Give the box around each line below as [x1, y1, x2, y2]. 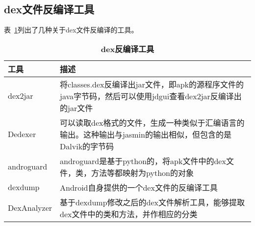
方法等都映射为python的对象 [91, 167, 194, 178]
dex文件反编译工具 [4, 1, 95, 17]
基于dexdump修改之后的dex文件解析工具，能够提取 [60, 196, 245, 208]
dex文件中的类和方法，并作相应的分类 [60, 208, 198, 220]
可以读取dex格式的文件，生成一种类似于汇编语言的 [60, 116, 245, 128]
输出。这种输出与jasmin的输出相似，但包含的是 [60, 128, 231, 140]
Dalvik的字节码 [60, 140, 114, 152]
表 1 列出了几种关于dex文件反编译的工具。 [4, 25, 138, 35]
